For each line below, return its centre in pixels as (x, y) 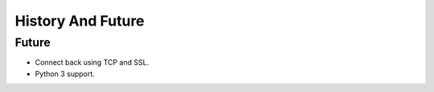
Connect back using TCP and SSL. (92, 62)
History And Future (80, 21)
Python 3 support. (65, 74)
